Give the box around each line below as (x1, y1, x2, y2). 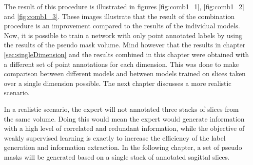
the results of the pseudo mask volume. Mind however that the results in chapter (4, 40, 246, 50)
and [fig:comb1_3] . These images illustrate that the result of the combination (4, 11, 235, 21)
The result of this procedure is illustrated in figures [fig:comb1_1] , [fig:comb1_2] (4, 1, 244, 11)
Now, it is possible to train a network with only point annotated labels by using (4, 30, 242, 40)
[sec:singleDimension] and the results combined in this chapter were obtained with (4, 49, 249, 59)
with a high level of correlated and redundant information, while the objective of (4, 123, 245, 133)
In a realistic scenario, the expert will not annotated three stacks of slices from (4, 103, 239, 114)
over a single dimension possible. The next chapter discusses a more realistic (4, 78, 232, 88)
